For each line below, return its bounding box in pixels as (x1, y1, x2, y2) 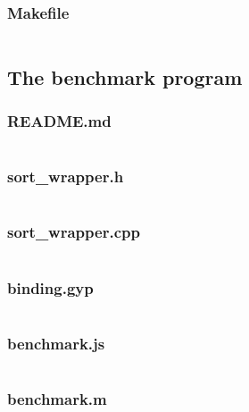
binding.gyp (7, 276, 94, 298)
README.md (7, 109, 112, 131)
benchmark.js (7, 332, 105, 354)
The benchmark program (7, 63, 243, 90)
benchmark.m (7, 388, 107, 410)
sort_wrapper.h (7, 165, 124, 188)
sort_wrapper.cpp (7, 221, 140, 243)
